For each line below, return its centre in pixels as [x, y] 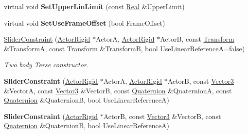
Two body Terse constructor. [46, 65]
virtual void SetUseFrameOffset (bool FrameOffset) [85, 22]
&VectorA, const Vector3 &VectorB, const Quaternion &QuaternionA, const [118, 90]
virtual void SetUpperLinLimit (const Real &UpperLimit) [94, 6]
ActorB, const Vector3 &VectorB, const [162, 116]
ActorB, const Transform [197, 39]
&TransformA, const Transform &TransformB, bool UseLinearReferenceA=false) [124, 48]
